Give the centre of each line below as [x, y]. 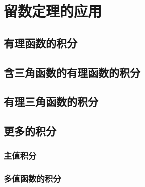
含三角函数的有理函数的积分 [72, 72]
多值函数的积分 [33, 178]
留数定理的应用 [53, 11]
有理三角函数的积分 [51, 101]
